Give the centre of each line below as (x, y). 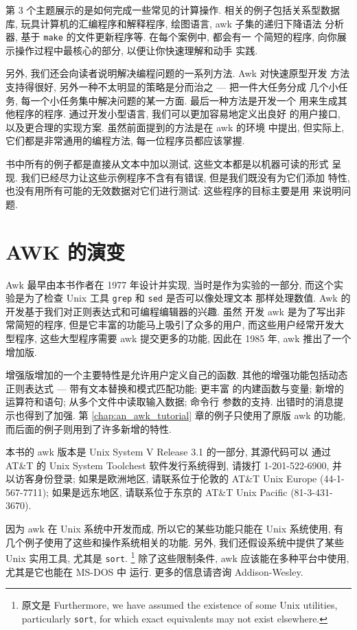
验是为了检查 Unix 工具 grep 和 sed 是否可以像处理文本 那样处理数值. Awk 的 (178, 298)
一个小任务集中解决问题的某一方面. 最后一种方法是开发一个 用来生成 (184, 100)
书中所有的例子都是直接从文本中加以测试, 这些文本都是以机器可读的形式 (167, 164)
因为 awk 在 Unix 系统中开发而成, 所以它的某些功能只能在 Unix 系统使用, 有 (175, 529)
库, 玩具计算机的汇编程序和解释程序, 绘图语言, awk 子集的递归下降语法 (164, 23)
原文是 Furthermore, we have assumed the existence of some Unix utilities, (180, 605)
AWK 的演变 (65, 251)
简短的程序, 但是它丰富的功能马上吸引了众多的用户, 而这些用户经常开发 (175, 325)
